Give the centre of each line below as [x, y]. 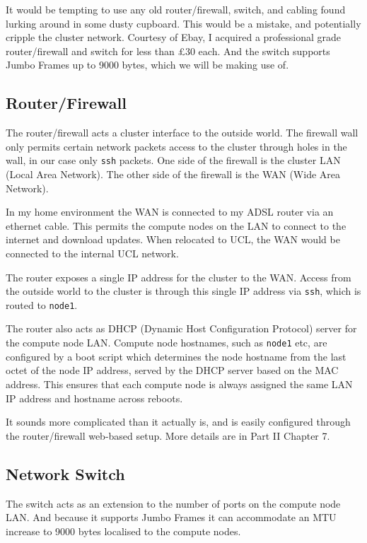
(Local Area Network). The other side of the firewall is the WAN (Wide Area [173, 174]
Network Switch [65, 473]
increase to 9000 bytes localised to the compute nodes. [123, 531]
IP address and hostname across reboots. [94, 398]
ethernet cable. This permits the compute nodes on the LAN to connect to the [176, 225]
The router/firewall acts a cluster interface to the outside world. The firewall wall [182, 133]
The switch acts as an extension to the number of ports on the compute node [173, 503]
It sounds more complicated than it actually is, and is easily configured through [178, 422]
